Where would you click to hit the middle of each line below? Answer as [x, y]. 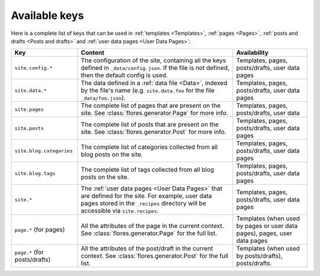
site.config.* [33, 68]
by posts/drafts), [259, 256]
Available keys [47, 15]
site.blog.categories [44, 151]
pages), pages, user [264, 233]
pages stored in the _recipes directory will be [144, 203]
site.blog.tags [35, 173]
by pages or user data [267, 226]
